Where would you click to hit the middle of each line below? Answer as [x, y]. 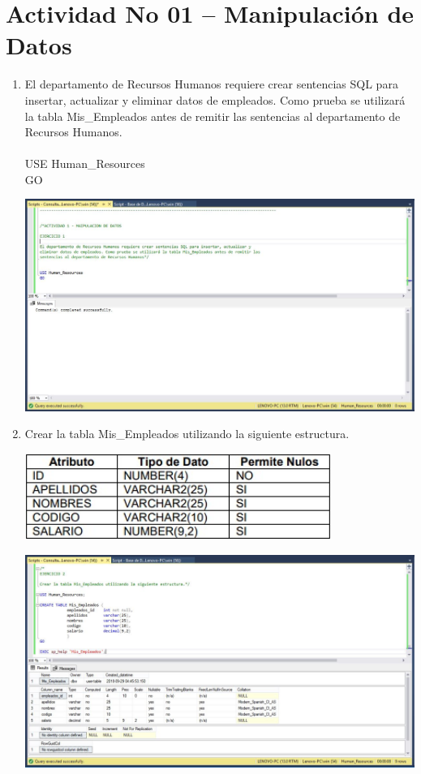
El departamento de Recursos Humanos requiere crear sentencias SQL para [211, 84]
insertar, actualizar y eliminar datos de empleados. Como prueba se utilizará [215, 99]
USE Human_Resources [85, 163]
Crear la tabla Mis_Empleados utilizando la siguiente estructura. [187, 434]
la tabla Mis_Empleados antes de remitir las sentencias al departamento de [213, 116]
